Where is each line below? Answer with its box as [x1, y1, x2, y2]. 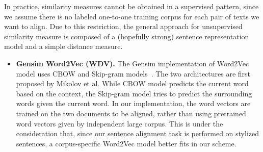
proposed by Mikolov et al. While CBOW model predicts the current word [16, 78, 249, 89]
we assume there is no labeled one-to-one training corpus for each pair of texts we [4, 11, 259, 21]
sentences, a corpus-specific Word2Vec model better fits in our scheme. [16, 138, 236, 148]
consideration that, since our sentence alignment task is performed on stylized [16, 128, 259, 139]
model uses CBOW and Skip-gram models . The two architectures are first [16, 68, 251, 79]
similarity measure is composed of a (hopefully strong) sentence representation [4, 31, 249, 41]
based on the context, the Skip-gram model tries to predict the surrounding [16, 88, 252, 98]
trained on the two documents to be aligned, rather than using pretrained [16, 108, 246, 118]
